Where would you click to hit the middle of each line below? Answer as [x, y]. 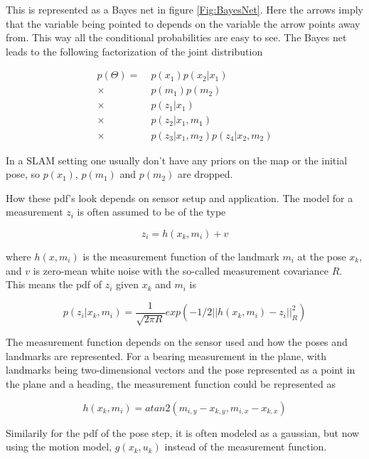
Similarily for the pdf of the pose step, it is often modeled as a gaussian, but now [183, 432]
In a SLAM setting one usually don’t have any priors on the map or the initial [177, 160]
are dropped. [205, 174]
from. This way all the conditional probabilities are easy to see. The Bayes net [176, 37]
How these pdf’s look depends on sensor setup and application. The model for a [180, 197]
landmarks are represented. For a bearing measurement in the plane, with [166, 355]
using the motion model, [59, 447]
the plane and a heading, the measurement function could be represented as [171, 383]
